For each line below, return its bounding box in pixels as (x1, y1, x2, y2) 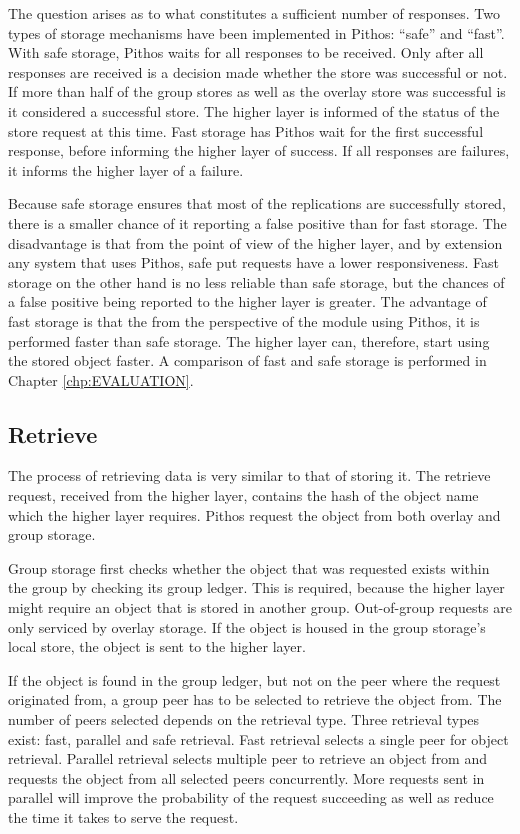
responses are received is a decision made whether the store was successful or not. (8, 61, 508, 82)
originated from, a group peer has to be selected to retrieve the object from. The (8, 689, 502, 710)
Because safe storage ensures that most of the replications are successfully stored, (8, 193, 506, 214)
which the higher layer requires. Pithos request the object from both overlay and (8, 504, 501, 525)
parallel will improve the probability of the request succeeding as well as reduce (8, 787, 494, 808)
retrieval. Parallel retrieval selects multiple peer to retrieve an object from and (8, 748, 488, 769)
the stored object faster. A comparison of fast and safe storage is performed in (8, 350, 487, 371)
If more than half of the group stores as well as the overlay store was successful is (8, 81, 506, 102)
